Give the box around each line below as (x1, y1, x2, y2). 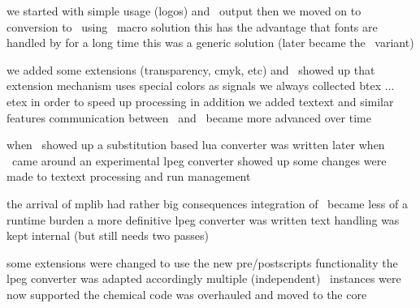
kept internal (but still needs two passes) (6, 227, 209, 244)
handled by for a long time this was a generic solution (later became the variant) (6, 34, 414, 51)
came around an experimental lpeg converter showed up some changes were (11, 152, 387, 169)
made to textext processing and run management (6, 168, 251, 185)
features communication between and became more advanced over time (6, 109, 371, 126)
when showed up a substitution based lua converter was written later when (6, 136, 385, 153)
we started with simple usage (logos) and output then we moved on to (6, 2, 362, 19)
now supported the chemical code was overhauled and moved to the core (6, 285, 367, 302)
